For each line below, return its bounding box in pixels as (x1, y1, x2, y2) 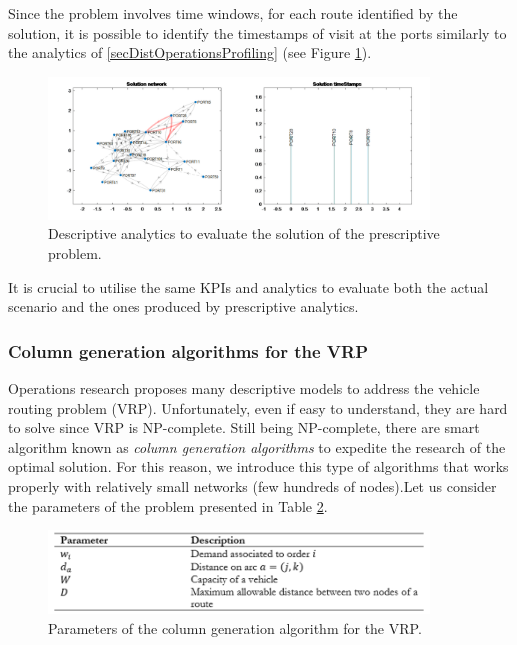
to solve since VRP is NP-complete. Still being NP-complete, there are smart (8, 417, 480, 438)
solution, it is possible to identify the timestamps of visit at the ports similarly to (8, 22, 507, 43)
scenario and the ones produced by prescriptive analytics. (8, 296, 359, 317)
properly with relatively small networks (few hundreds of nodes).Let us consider (8, 476, 497, 497)
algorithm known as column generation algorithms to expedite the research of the (8, 436, 506, 457)
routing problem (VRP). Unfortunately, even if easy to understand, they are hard (8, 397, 508, 418)
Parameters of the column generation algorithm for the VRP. (48, 617, 422, 638)
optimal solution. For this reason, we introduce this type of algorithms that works (8, 456, 509, 477)
